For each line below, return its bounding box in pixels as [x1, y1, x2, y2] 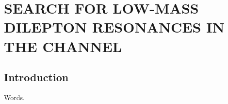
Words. [4, 92, 25, 102]
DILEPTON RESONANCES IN [4, 17, 225, 37]
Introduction [4, 69, 69, 85]
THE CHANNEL [4, 36, 122, 56]
